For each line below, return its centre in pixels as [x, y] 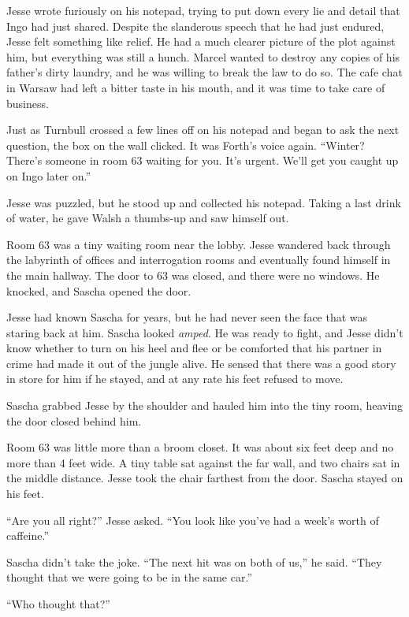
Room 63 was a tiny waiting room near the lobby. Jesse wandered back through [199, 244]
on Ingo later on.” [48, 175]
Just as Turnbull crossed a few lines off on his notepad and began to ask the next [203, 130]
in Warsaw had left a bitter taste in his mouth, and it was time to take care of [196, 87]
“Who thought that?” [58, 604]
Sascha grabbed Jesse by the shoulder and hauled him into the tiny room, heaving [205, 405]
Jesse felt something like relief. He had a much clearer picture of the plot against [201, 41]
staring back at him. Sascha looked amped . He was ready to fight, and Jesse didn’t [205, 332]
